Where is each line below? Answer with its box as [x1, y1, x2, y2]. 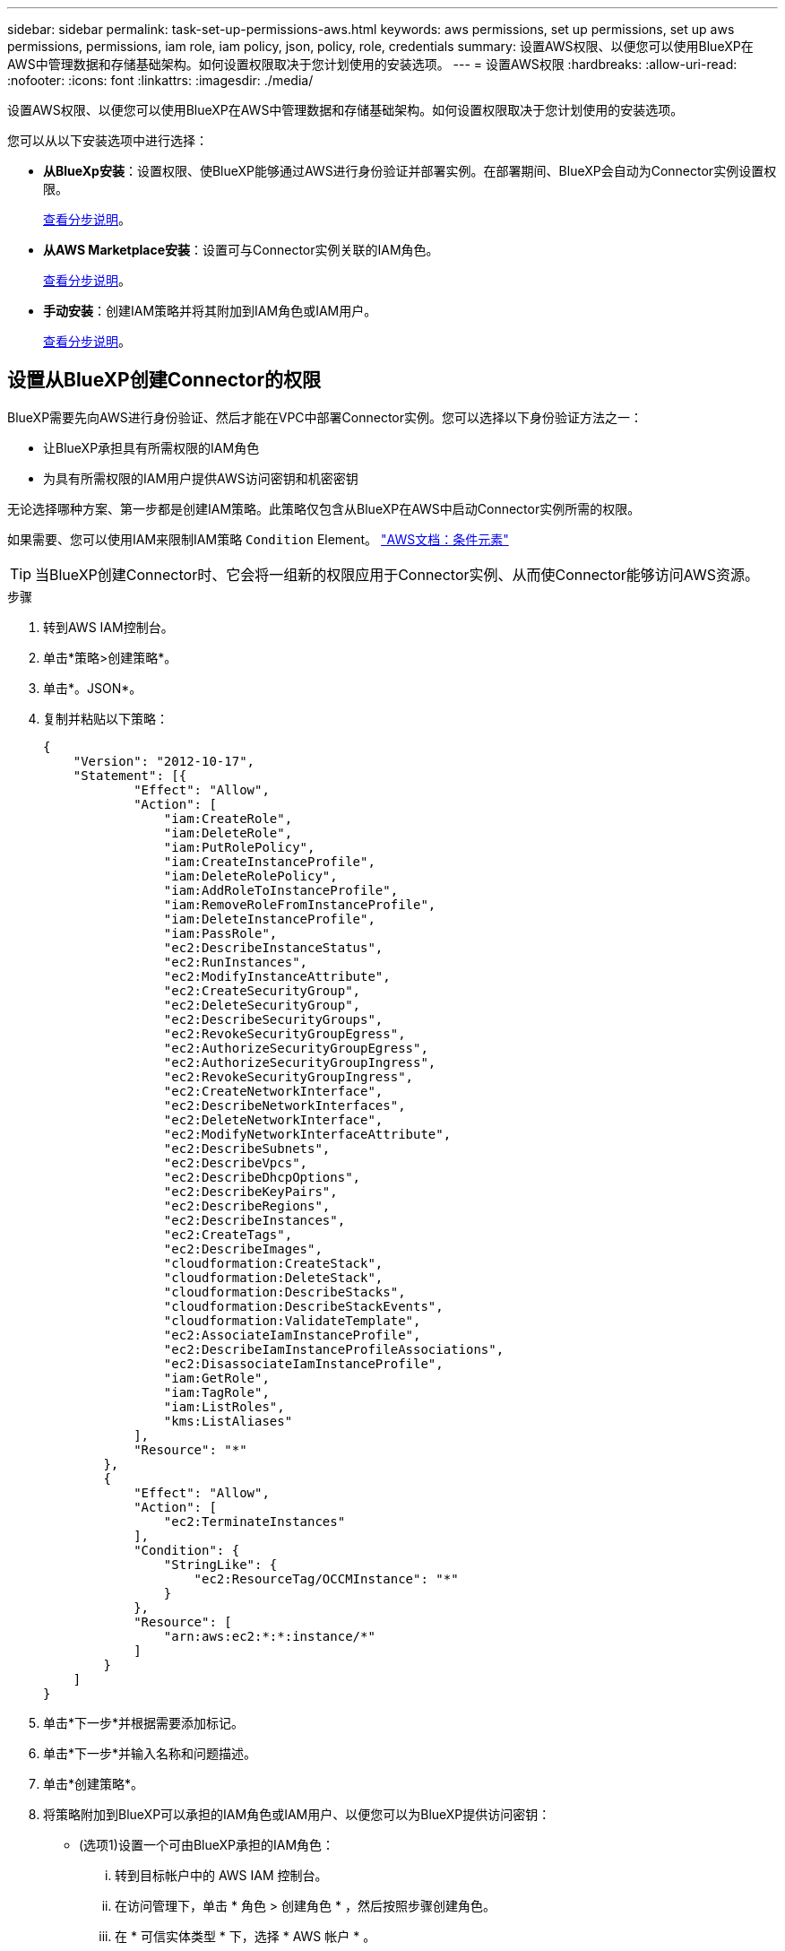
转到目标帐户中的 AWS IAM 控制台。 [115, 1867, 328, 1883]
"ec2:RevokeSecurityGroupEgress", [163, 1026, 406, 1041]
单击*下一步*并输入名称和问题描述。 [43, 1745, 257, 1761]
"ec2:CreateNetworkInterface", [163, 1083, 384, 1098]
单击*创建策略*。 [43, 1775, 144, 1791]
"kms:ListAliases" [163, 1413, 293, 1428]
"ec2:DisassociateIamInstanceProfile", [163, 1356, 444, 1371]
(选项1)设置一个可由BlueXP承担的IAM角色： [79, 1836, 335, 1852]
